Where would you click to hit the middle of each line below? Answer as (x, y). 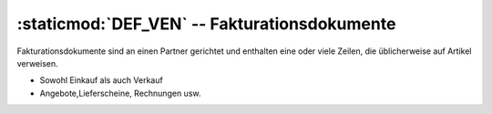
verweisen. (37, 63)
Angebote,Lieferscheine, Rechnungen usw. (120, 93)
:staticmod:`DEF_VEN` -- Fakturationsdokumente (206, 24)
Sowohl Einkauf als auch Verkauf (101, 80)
